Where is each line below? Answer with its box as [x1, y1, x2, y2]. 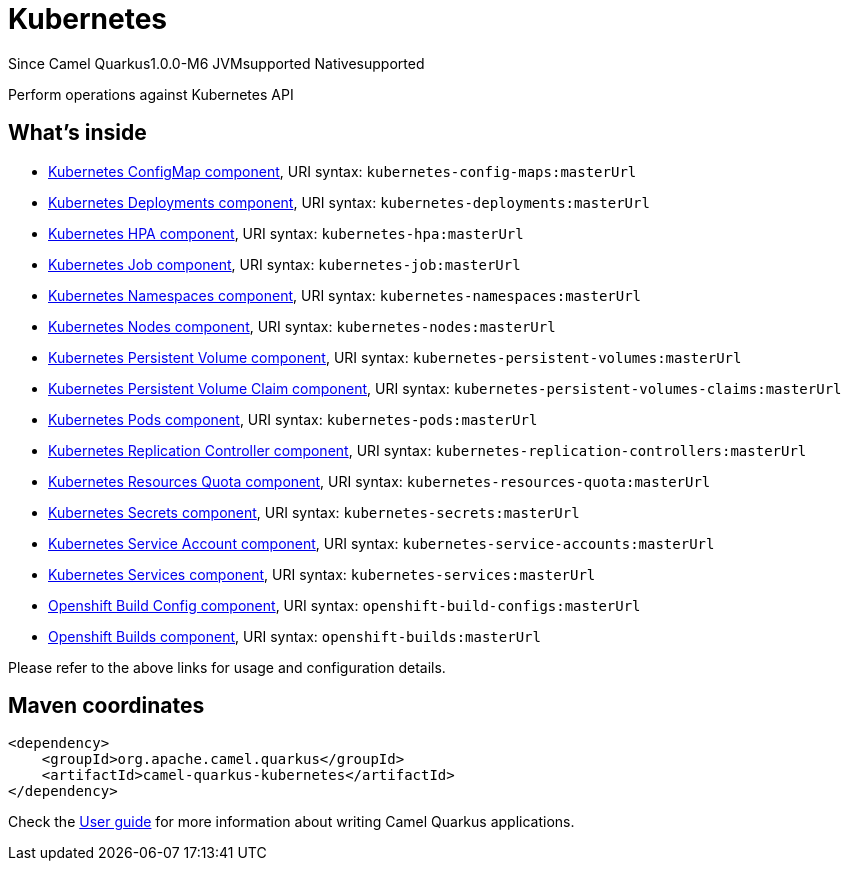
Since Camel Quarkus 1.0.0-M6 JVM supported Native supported [8, 54, 425, 72]
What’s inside [8, 120, 147, 146]
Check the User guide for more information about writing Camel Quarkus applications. [8, 813, 575, 831]
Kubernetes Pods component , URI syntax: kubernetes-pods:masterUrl [48, 410, 538, 428]
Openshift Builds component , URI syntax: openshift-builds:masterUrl [48, 627, 541, 645]
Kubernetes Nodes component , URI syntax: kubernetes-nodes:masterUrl [48, 317, 556, 335]
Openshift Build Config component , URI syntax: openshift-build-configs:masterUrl [48, 596, 641, 614]
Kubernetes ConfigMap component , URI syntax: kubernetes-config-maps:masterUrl [48, 162, 637, 180]
